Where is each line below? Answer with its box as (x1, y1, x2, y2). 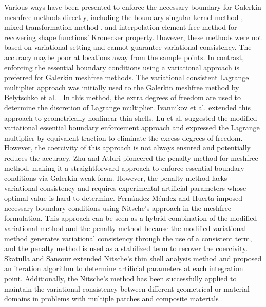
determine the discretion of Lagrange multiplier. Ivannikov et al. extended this (4, 102, 251, 112)
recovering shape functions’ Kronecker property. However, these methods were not (4, 31, 262, 42)
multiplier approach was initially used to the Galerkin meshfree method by (4, 82, 239, 92)
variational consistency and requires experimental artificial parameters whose (4, 182, 246, 193)
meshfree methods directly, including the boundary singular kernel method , (4, 11, 243, 22)
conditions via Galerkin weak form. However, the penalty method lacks (4, 172, 227, 183)
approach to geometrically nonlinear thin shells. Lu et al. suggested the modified (4, 112, 257, 123)
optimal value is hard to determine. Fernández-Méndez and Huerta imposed (4, 193, 243, 203)
